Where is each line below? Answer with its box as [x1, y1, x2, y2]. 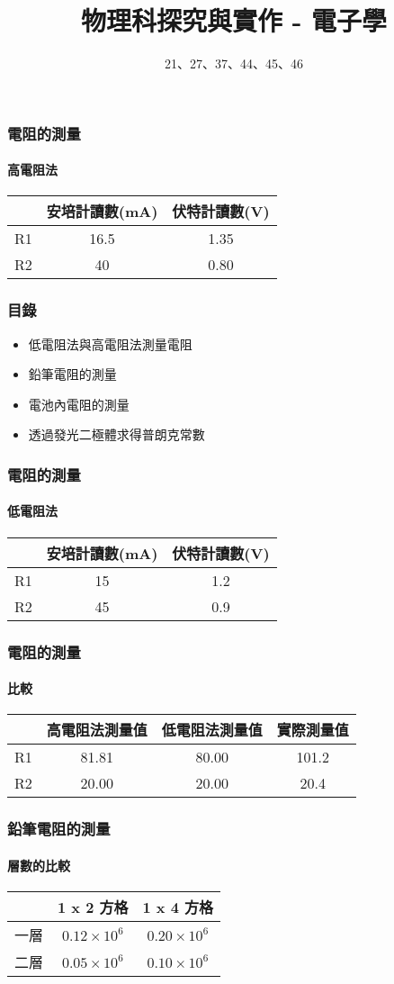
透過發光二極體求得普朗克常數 [28, 425, 205, 444]
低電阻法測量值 [161, 719, 263, 741]
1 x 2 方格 [58, 896, 129, 917]
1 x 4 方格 [142, 896, 214, 917]
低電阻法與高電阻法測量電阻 [28, 334, 193, 353]
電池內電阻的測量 [28, 394, 130, 413]
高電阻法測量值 [46, 719, 148, 741]
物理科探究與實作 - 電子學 [80, 2, 388, 39]
